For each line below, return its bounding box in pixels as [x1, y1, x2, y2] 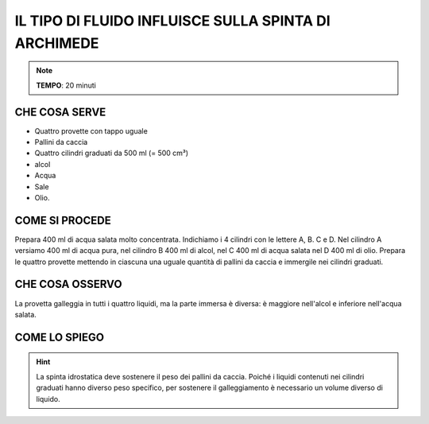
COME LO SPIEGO [14, 330, 105, 344]
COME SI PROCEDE [14, 213, 111, 227]
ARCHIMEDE [14, 34, 99, 52]
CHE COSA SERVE [14, 105, 106, 119]
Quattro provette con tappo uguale [34, 126, 149, 135]
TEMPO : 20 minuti [36, 80, 97, 90]
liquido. [36, 394, 61, 403]
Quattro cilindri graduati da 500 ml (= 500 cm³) [34, 148, 189, 158]
